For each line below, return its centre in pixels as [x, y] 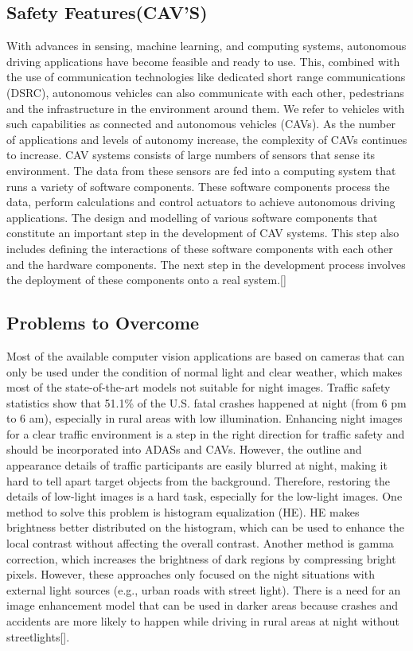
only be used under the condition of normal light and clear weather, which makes [205, 371]
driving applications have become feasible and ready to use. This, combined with [203, 61]
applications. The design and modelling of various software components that [192, 217]
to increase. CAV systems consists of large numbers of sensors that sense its [191, 155]
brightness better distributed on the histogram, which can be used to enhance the [205, 527]
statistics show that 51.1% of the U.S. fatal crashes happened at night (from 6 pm [206, 402]
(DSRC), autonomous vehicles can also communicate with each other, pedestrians [205, 92]
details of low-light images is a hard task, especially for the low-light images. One [205, 496]
